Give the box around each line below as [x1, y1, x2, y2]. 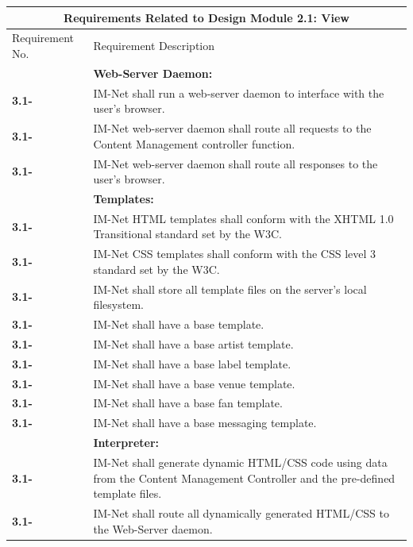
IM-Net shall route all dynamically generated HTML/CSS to [93, 505, 389, 522]
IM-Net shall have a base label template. [93, 355, 291, 372]
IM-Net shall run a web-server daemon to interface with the [93, 84, 384, 101]
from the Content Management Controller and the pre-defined [93, 469, 396, 486]
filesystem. [93, 296, 144, 313]
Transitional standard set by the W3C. [93, 225, 282, 242]
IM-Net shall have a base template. [93, 316, 264, 333]
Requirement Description [93, 37, 215, 54]
